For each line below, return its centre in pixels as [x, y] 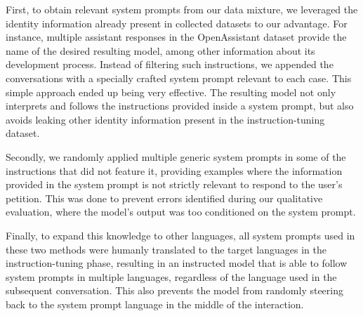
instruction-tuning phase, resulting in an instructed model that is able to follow [177, 263]
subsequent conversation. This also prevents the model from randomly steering [174, 290]
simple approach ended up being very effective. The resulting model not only [171, 92]
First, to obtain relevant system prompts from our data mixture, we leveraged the [182, 9]
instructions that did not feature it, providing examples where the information [174, 170]
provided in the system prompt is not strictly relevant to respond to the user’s [174, 184]
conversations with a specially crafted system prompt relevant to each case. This [179, 78]
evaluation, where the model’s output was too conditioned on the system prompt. [181, 212]
